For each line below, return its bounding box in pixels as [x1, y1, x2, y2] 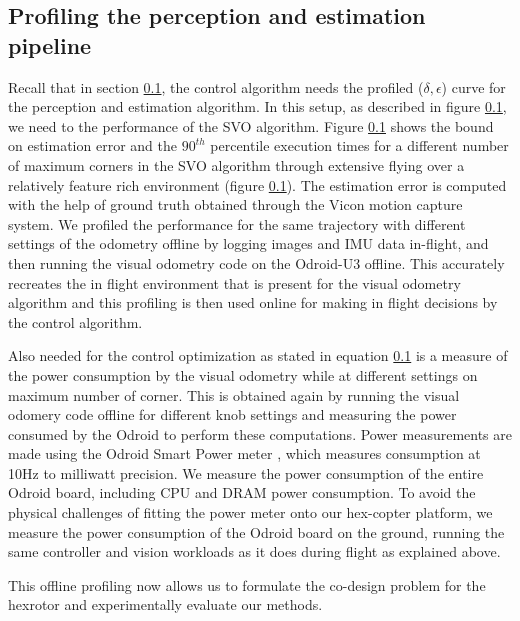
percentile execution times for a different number [210, 135, 509, 156]
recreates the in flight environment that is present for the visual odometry [8, 272, 461, 293]
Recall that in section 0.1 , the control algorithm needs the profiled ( [8, 76, 424, 97]
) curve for [441, 76, 506, 97]
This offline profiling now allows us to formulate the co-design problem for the [8, 574, 486, 595]
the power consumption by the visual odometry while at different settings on [8, 364, 478, 385]
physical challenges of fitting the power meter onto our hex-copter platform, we [8, 502, 493, 523]
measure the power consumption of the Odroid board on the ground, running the [8, 521, 505, 542]
